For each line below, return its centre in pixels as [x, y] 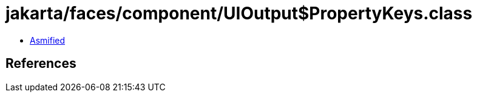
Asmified [48, 40]
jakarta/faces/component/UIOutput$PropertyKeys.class [239, 13]
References [41, 64]
